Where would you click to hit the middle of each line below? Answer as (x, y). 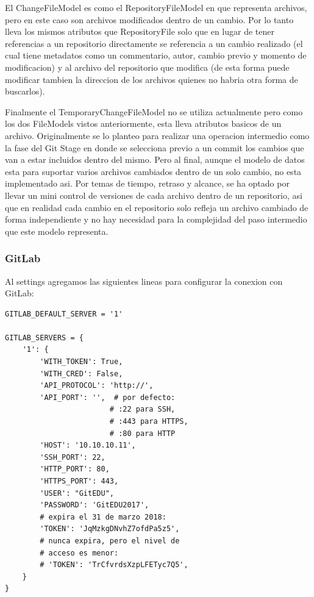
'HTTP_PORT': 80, (75, 469)
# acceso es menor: (79, 553)
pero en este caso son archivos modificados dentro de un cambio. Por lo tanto (149, 19)
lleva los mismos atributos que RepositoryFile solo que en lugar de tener (140, 31)
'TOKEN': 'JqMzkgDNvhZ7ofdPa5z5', (110, 529)
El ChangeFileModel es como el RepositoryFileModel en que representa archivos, (156, 7)
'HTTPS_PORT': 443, (79, 481)
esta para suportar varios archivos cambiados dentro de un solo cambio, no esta (153, 171)
